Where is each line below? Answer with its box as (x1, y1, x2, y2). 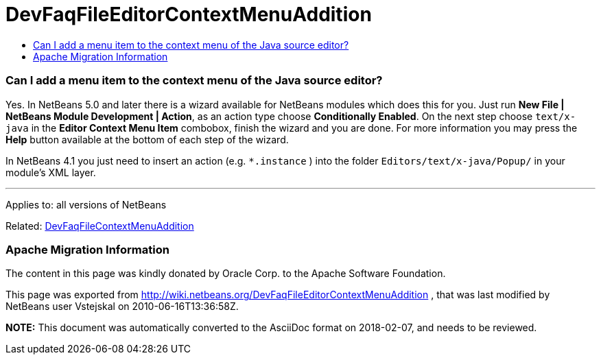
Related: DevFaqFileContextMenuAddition (5, 219, 194, 232)
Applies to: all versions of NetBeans (5, 198, 167, 211)
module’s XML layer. (5, 166, 96, 178)
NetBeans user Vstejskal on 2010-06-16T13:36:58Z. (5, 300, 239, 313)
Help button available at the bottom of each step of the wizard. (5, 133, 289, 145)
